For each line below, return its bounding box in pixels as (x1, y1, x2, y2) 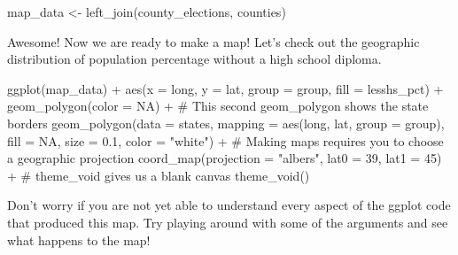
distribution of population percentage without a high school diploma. (7, 50, 382, 68)
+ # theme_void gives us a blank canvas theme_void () (7, 166, 310, 184)
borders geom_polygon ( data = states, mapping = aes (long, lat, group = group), (7, 113, 445, 132)
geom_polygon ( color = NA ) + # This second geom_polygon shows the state (7, 97, 429, 115)
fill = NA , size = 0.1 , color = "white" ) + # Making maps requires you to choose (7, 131, 444, 150)
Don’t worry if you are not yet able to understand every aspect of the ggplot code (7, 196, 451, 214)
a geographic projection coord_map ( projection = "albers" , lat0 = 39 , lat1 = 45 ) (7, 149, 442, 167)
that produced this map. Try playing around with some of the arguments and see (7, 212, 448, 231)
